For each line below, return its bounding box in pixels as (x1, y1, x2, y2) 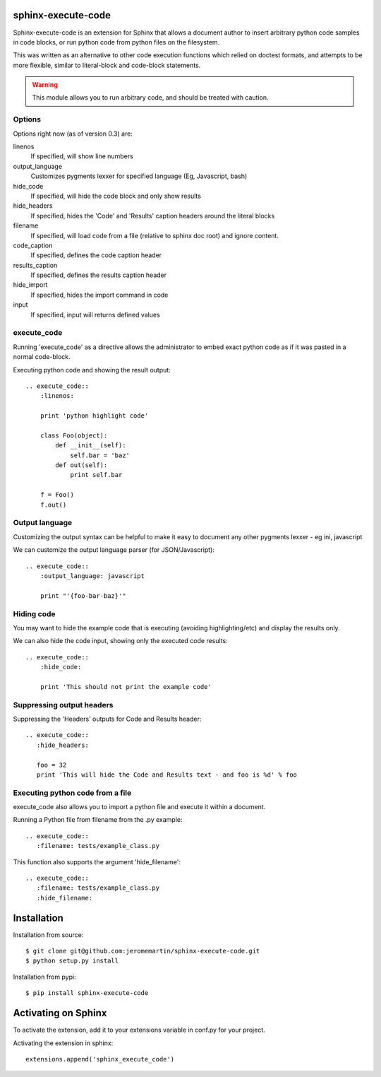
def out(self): (55, 461, 108, 469)
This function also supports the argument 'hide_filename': (13, 857, 181, 866)
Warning (32, 81, 58, 89)
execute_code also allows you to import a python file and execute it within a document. (13, 803, 266, 811)
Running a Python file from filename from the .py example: (13, 816, 183, 824)
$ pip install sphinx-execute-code (25, 989, 149, 997)
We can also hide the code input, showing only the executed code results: (13, 637, 229, 645)
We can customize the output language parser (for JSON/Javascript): (13, 546, 214, 554)
